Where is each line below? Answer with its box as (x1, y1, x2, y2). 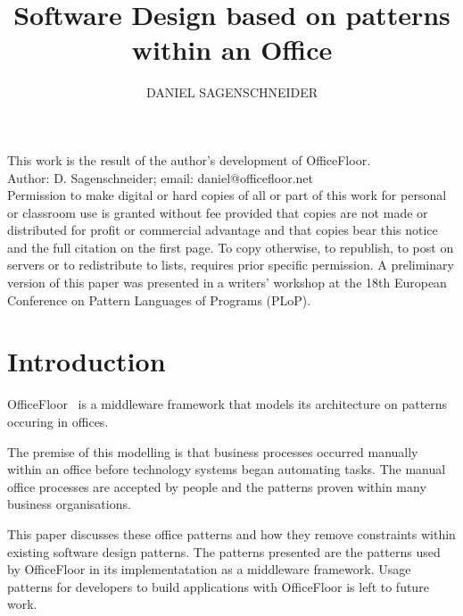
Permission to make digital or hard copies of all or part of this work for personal (7, 186, 447, 204)
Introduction (7, 343, 166, 379)
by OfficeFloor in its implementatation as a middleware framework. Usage (7, 560, 411, 579)
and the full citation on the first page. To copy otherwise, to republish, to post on (7, 237, 454, 256)
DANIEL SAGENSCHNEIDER (145, 83, 318, 102)
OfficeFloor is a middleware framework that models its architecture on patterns (7, 395, 448, 413)
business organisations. (7, 495, 131, 513)
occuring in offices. (7, 412, 109, 430)
